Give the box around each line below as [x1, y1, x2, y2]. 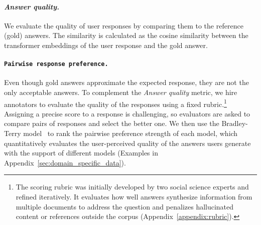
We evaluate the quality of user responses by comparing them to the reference [4, 20, 243, 30]
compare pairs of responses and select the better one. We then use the [4, 118, 219, 128]
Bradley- [221, 118, 248, 128]
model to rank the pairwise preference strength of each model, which [23, 128, 238, 138]
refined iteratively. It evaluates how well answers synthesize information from [16, 191, 252, 202]
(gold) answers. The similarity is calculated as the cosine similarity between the [4, 30, 248, 40]
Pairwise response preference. [4, 60, 108, 68]
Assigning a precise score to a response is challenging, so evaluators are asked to [4, 108, 250, 118]
